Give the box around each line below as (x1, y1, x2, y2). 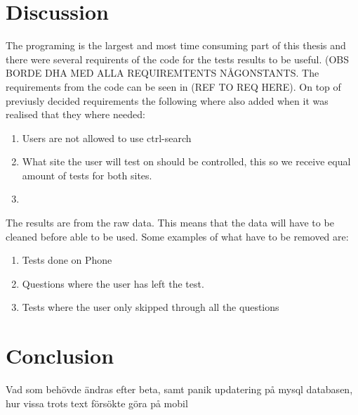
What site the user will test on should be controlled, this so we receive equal (22, 154, 351, 169)
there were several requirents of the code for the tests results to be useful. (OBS (6, 51, 350, 66)
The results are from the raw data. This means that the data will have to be (6, 215, 334, 230)
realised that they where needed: (6, 107, 145, 122)
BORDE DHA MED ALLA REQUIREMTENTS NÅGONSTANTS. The (6, 65, 319, 80)
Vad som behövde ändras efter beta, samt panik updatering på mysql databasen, (6, 382, 353, 397)
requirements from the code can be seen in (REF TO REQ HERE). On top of (6, 79, 341, 94)
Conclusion (6, 341, 114, 370)
